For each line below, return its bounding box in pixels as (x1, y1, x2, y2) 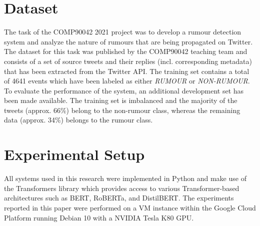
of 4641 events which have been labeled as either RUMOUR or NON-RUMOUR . (4, 75, 250, 86)
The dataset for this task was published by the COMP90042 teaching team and (4, 46, 247, 56)
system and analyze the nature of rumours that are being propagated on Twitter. (4, 36, 253, 46)
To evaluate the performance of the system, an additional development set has (4, 85, 244, 95)
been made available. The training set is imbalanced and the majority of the (4, 95, 237, 105)
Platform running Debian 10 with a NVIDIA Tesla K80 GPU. (4, 212, 194, 222)
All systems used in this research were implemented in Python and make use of (4, 173, 246, 183)
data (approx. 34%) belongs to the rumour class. (4, 114, 153, 125)
